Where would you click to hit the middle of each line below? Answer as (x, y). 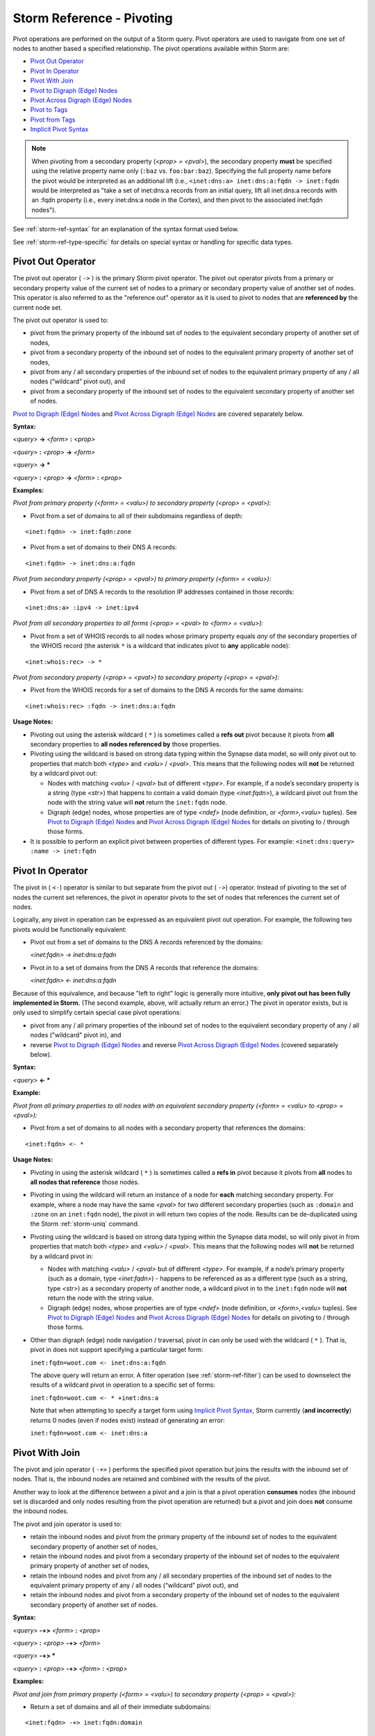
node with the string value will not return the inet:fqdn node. (137, 803)
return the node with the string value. (101, 1298)
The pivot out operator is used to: (61, 320)
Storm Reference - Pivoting (93, 18)
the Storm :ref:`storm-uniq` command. (85, 1224)
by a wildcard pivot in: (62, 1256)
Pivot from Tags (53, 119)
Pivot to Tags (49, 110)
